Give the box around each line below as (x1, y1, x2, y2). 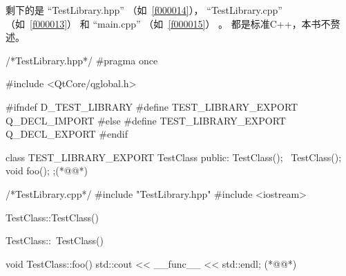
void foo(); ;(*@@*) (6, 163, 88, 178)
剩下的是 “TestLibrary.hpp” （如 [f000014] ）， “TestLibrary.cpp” (6, 3, 282, 17)
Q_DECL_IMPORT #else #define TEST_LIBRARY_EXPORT (6, 113, 286, 127)
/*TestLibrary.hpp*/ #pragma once (6, 53, 158, 67)
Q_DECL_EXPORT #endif (6, 127, 128, 141)
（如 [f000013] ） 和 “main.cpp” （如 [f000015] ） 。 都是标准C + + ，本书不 (6, 16, 331, 30)
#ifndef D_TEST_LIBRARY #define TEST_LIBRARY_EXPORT (6, 99, 298, 113)
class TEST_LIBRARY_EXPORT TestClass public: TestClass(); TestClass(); (6, 149, 342, 164)
